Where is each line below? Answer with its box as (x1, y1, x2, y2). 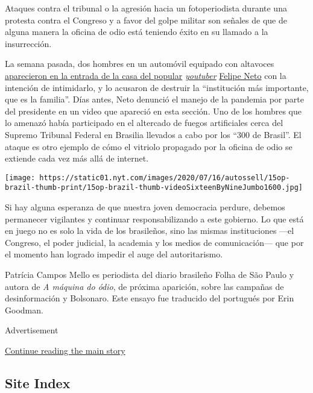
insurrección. (5, 37, 52, 49)
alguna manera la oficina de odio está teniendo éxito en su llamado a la (5, 25, 268, 38)
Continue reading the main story (5, 344, 125, 356)
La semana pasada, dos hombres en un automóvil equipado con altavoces (5, 57, 274, 70)
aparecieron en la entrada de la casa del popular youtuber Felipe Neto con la (5, 69, 286, 81)
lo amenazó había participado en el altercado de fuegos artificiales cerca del (5, 116, 283, 129)
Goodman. (5, 303, 43, 316)
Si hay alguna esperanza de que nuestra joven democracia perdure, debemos (5, 201, 285, 213)
